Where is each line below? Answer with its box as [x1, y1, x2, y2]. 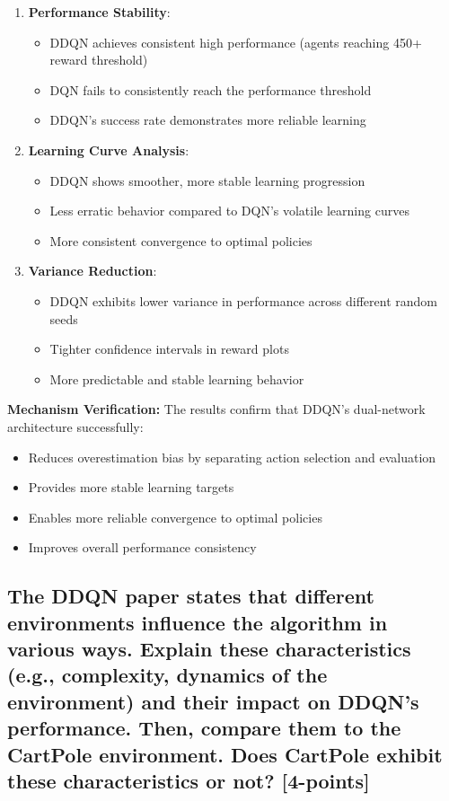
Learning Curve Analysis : [28, 140, 189, 159]
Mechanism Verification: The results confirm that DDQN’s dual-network [7, 400, 426, 418]
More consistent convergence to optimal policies [49, 231, 313, 250]
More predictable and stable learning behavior [49, 369, 304, 388]
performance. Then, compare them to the [7, 714, 401, 742]
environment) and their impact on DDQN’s [7, 687, 419, 715]
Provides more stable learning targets [28, 478, 234, 497]
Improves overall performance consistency [28, 538, 257, 557]
